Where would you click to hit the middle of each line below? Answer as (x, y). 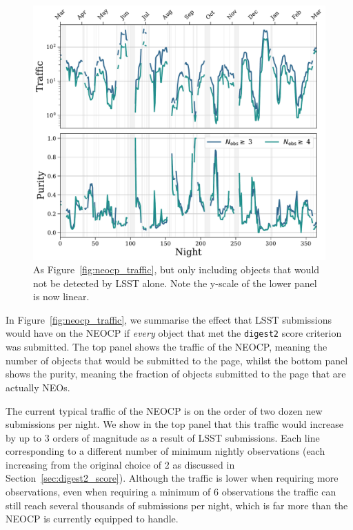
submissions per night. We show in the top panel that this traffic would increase (174, 424)
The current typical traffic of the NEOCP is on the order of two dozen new (164, 410)
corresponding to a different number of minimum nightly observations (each (165, 451)
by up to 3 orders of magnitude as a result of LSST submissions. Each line (163, 437)
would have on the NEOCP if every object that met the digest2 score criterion (174, 333)
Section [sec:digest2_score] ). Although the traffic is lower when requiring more (172, 478)
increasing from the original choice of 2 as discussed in (120, 464)
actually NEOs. (38, 387)
